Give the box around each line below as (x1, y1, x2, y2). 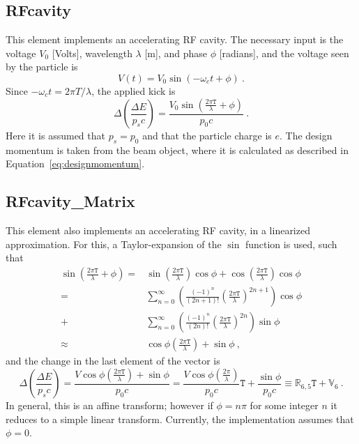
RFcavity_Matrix (6, 190, 135, 212)
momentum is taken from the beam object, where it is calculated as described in (6, 142, 349, 157)
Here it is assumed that (6, 128, 105, 143)
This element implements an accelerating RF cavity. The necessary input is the (6, 32, 344, 47)
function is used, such (245, 236, 337, 251)
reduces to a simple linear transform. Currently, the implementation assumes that (6, 411, 354, 426)
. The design (279, 128, 333, 143)
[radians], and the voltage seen (219, 45, 349, 60)
